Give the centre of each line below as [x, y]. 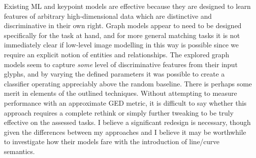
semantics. [19, 151]
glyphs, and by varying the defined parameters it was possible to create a [114, 74]
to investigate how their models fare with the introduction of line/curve [112, 141]
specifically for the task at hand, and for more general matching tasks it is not [122, 35]
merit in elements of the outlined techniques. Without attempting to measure [121, 93]
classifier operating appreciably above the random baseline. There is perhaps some [128, 83]
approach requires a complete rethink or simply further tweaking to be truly [119, 112]
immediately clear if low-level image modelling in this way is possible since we [121, 45]
